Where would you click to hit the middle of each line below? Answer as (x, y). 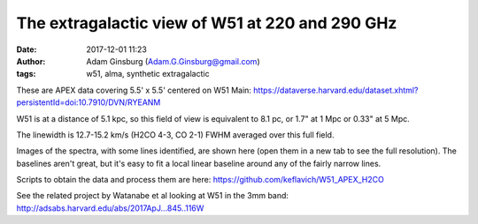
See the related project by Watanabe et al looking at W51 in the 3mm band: (153, 196)
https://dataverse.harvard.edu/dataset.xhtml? (336, 90)
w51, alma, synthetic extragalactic (148, 74)
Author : (31, 61)
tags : (26, 74)
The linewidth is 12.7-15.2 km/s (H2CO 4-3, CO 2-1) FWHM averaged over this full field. (175, 134)
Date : (27, 49)
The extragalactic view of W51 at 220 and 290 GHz (207, 23)
